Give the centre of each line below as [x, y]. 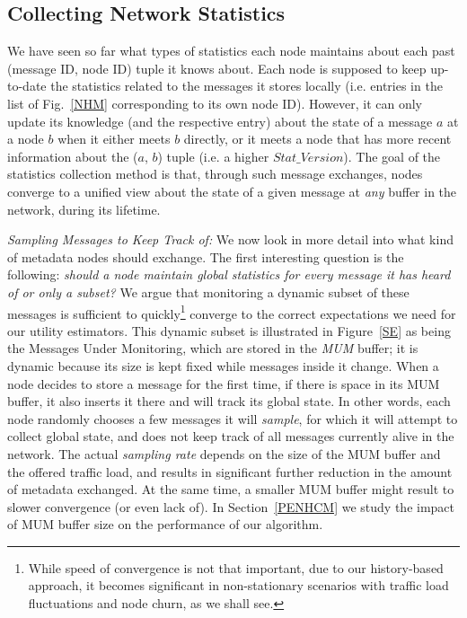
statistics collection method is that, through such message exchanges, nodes [215, 174]
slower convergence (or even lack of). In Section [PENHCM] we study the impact [231, 506]
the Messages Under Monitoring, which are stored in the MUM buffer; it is [213, 348]
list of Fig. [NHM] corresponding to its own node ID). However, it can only [215, 103]
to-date [27, 86]
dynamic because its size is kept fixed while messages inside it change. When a [223, 365]
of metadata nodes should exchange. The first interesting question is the [206, 256]
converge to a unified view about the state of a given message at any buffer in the [232, 191]
